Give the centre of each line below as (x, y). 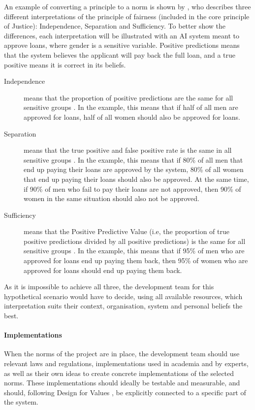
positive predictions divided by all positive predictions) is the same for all (135, 241)
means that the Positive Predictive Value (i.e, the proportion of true (127, 231)
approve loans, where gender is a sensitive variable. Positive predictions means (122, 45)
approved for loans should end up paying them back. (103, 270)
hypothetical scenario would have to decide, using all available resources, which (123, 296)
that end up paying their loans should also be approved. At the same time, (136, 179)
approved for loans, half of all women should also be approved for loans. (132, 117)
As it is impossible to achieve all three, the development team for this (109, 287)
